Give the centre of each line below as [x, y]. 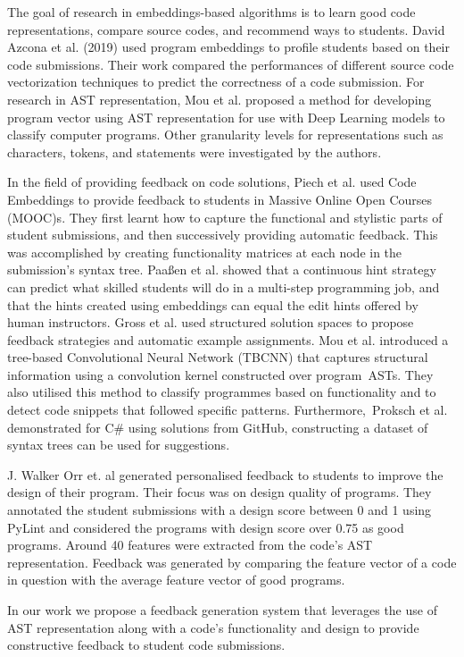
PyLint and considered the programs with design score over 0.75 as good [206, 527]
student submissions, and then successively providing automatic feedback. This [223, 235]
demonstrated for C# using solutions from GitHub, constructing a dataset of [218, 427]
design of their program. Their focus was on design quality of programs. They [220, 492]
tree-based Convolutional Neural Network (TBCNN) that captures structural [218, 357]
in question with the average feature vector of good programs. [176, 580]
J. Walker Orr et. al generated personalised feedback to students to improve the [225, 474]
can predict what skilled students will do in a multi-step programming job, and [224, 286]
